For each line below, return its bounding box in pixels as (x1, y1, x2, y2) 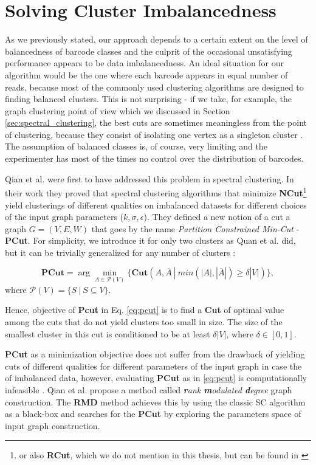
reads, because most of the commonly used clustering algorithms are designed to (5, 80, 304, 93)
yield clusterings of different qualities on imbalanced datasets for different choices (5, 198, 307, 211)
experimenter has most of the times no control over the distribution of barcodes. (5, 152, 304, 165)
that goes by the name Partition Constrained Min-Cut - (91, 222, 300, 235)
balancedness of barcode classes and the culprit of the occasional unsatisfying (5, 44, 292, 57)
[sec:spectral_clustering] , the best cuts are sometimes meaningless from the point (5, 116, 307, 129)
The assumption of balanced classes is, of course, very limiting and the (5, 140, 267, 153)
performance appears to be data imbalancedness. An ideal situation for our (5, 57, 284, 69)
